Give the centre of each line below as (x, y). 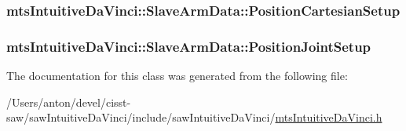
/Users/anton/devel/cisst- (69, 102)
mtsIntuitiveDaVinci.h (329, 117)
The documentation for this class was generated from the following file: (177, 76)
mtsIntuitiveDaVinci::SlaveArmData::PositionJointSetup (189, 46)
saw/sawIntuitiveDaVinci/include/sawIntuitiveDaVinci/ (141, 117)
